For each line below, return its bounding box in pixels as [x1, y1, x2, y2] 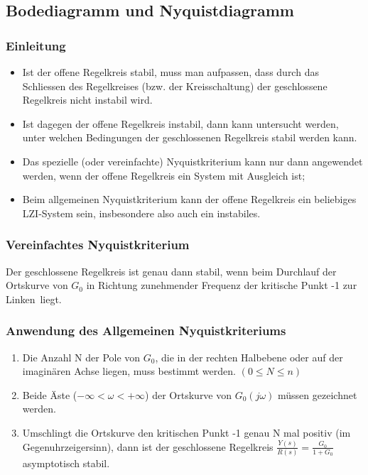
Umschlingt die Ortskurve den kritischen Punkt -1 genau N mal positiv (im [22, 425, 351, 439]
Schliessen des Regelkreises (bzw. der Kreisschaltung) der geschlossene [22, 78, 328, 93]
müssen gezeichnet [278, 387, 357, 402]
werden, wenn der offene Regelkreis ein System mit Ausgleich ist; [22, 168, 305, 182]
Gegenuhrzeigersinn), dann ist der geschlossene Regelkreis [22, 439, 274, 454]
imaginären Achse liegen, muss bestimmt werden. [22, 364, 236, 378]
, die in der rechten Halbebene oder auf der [155, 349, 343, 364]
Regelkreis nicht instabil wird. [22, 92, 153, 107]
